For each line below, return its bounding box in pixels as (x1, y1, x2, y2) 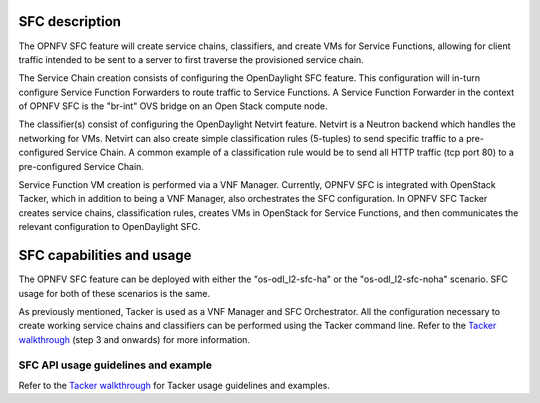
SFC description (18, 13, 122, 30)
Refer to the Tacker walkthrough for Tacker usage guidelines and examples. (18, 379, 330, 391)
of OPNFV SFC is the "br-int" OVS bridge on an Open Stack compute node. (18, 100, 328, 112)
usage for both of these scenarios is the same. (18, 287, 210, 299)
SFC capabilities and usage (18, 247, 192, 264)
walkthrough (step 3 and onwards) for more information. (18, 333, 250, 345)
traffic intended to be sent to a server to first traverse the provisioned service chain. (18, 53, 364, 65)
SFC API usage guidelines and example (18, 358, 212, 372)
